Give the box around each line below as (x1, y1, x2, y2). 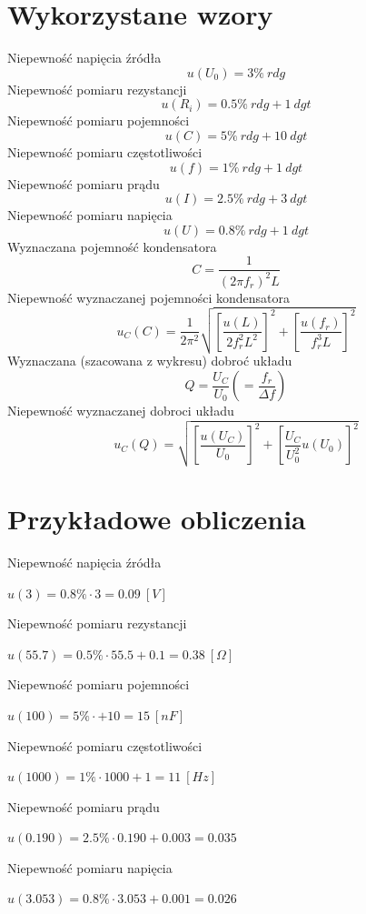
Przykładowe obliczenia (7, 500, 306, 537)
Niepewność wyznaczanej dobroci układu (7, 401, 234, 420)
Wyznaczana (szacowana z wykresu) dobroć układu (7, 351, 292, 370)
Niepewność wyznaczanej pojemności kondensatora (7, 287, 290, 306)
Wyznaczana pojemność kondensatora (7, 236, 217, 256)
